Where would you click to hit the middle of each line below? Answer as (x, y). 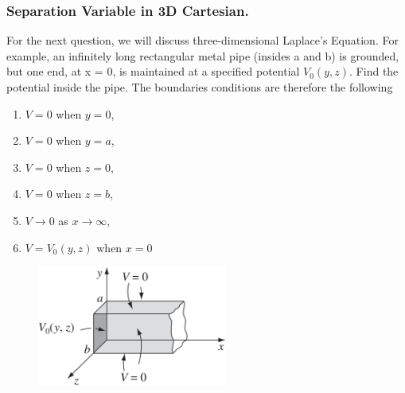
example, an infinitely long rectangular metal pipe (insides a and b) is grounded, (203, 55)
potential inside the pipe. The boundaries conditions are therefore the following (200, 87)
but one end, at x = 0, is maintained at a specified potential (153, 71)
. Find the (374, 71)
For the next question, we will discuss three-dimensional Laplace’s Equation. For (202, 40)
